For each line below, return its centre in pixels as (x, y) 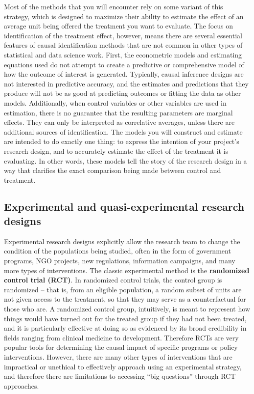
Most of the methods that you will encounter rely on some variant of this (114, 6)
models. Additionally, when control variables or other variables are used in (115, 102)
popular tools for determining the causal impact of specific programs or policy (121, 347)
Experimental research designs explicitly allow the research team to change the (122, 241)
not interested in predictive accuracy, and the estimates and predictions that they (126, 83)
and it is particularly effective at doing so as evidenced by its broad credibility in (125, 328)
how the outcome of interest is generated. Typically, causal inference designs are (124, 74)
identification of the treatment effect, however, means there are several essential (123, 35)
